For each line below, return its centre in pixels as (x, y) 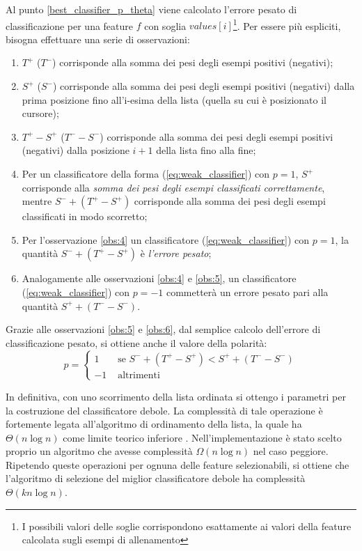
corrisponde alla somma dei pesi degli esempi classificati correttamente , (173, 187)
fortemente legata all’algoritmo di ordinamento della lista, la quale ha (154, 424)
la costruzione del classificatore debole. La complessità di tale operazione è (164, 410)
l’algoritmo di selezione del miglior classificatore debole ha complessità (156, 478)
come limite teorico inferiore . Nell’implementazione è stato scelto (202, 437)
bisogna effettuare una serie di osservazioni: (98, 39)
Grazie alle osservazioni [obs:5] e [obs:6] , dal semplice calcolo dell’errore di (163, 329)
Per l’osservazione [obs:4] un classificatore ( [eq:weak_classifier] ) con (166, 239)
